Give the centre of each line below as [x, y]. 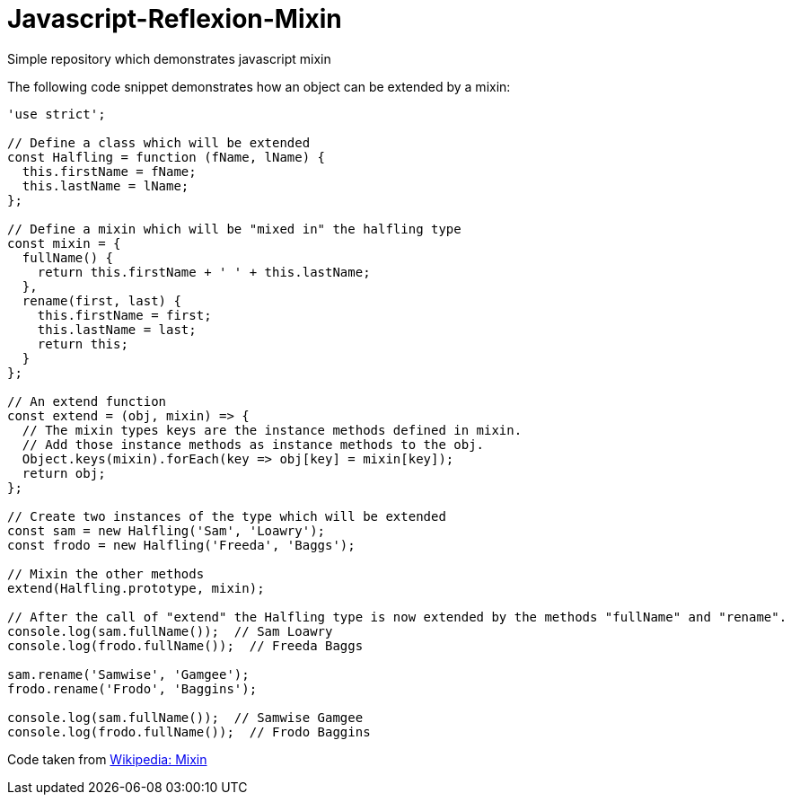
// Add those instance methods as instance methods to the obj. [253, 444]
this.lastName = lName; [105, 185]
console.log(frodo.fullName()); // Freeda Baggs [185, 645]
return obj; [64, 473]
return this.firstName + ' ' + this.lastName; [204, 272]
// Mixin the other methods [106, 573]
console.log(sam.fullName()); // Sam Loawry [170, 631]
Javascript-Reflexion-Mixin [175, 19]
